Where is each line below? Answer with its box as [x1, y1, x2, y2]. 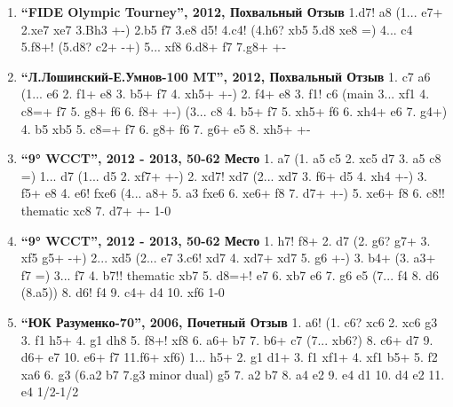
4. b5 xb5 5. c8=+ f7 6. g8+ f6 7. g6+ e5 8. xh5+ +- [20, 119, 311, 137]
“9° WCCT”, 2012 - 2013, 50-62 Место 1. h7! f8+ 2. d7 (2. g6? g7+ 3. [20, 231, 431, 249]
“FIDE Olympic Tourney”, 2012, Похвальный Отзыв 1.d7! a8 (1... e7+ [20, 3, 443, 20]
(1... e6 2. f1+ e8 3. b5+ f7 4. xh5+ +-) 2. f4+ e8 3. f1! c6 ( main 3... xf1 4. [20, 84, 430, 103]
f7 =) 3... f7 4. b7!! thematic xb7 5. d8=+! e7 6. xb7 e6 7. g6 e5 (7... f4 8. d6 [20, 265, 439, 284]
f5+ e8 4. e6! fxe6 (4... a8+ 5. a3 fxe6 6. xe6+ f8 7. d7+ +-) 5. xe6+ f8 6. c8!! [20, 184, 445, 202]
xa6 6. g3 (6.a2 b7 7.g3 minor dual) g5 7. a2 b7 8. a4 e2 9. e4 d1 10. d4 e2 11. [20, 364, 445, 383]
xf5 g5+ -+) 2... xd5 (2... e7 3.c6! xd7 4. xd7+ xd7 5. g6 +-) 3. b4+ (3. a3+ [20, 248, 436, 267]
